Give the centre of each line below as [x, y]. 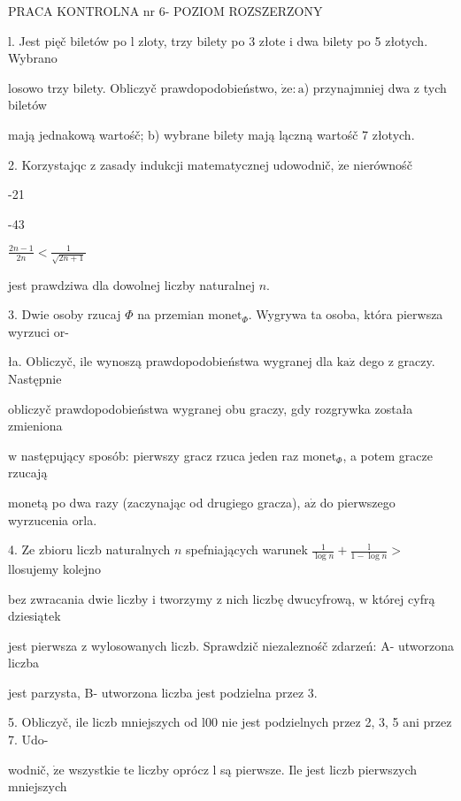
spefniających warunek [246, 549]
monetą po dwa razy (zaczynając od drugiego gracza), [154, 502]
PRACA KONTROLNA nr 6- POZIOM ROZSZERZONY [165, 11]
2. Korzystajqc [47, 164]
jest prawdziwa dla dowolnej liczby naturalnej [132, 284]
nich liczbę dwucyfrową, [291, 598]
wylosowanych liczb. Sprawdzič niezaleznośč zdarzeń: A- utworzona [273, 645]
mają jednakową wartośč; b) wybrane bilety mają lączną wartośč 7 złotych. [211, 134]
